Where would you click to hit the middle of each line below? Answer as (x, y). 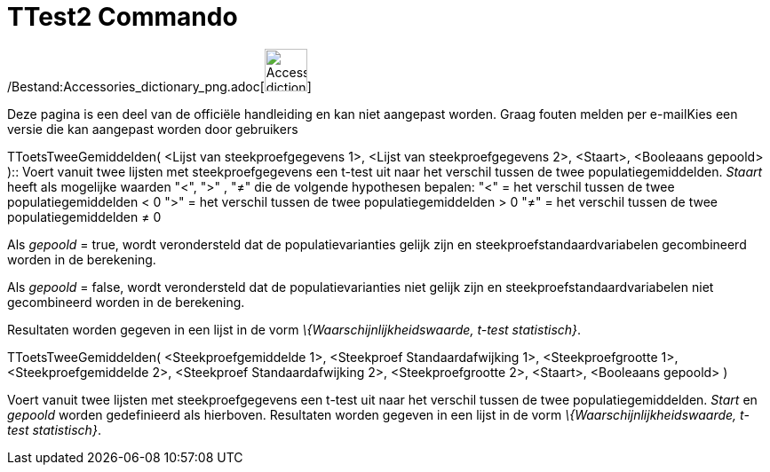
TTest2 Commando (123, 17)
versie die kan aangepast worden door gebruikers (153, 129)
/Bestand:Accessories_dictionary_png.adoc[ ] (159, 86)
